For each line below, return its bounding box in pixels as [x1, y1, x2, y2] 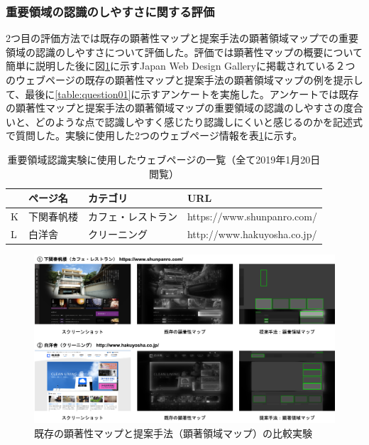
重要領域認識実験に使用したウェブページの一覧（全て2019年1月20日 [7, 151, 321, 166]
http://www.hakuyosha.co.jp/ [187, 226, 317, 241]
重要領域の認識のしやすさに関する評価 [6, 2, 215, 20]
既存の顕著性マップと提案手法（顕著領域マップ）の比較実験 [34, 425, 312, 440]
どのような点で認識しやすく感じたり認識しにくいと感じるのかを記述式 [35, 114, 363, 129]
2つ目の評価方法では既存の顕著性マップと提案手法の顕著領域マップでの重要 [6, 31, 358, 45]
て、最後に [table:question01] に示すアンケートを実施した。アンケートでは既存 [6, 86, 359, 101]
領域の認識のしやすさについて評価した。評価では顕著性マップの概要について [6, 44, 363, 59]
